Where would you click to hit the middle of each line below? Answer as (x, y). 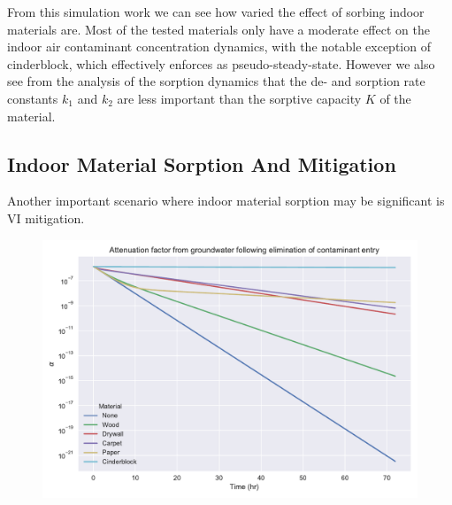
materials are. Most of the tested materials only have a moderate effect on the (218, 29)
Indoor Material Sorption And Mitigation (202, 163)
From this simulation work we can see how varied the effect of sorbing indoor (216, 12)
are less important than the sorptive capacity (239, 98)
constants (33, 98)
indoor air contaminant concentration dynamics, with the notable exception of (219, 47)
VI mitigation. (46, 218)
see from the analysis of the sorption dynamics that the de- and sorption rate (216, 81)
